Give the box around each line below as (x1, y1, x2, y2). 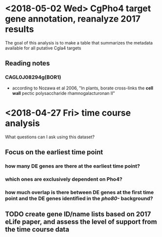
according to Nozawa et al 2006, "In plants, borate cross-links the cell (12, 85, 154, 91)
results (5, 24, 34, 35)
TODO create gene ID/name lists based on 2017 (5, 210, 151, 218)
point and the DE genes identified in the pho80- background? (5, 195, 153, 202)
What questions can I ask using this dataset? (5, 134, 95, 140)
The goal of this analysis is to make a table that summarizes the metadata (5, 40, 153, 45)
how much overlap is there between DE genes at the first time (5, 189, 154, 195)
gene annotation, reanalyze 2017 (5, 13, 141, 24)
